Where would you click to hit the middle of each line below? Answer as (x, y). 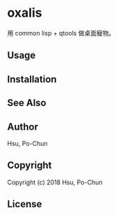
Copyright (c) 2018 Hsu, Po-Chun (55, 182)
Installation (32, 79)
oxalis (25, 13)
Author (23, 127)
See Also (27, 103)
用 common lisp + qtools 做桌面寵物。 (61, 33)
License (25, 204)
